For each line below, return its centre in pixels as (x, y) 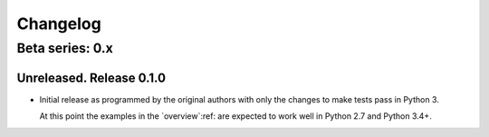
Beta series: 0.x (65, 48)
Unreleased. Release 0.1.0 (91, 78)
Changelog (59, 24)
